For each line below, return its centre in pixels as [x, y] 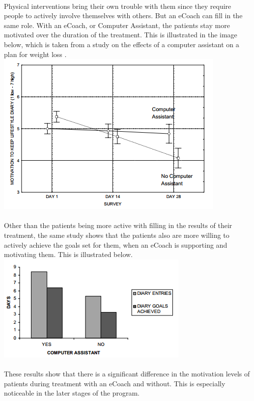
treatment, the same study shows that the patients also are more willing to [117, 235]
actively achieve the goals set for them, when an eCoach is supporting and [116, 244]
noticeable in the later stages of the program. [72, 393]
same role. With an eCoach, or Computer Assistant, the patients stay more [117, 25]
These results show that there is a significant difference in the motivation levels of [127, 373]
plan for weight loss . [35, 54]
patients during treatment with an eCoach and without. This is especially [115, 383]
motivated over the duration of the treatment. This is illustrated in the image [121, 35]
